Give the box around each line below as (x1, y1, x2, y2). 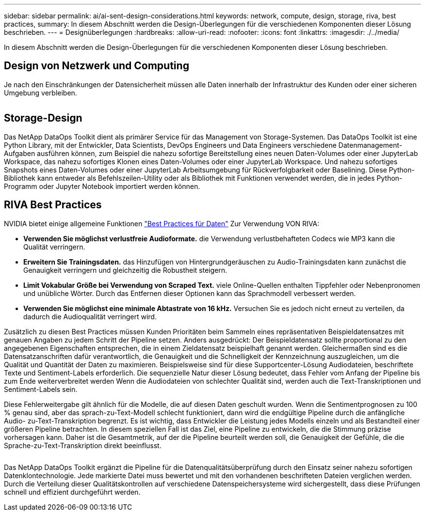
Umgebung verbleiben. (4, 88, 77, 97)
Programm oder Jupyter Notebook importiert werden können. (4, 182, 200, 190)
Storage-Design (4, 112, 82, 125)
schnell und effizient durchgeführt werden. (4, 487, 141, 496)
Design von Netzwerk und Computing (4, 60, 189, 72)
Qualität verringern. (23, 242, 85, 251)
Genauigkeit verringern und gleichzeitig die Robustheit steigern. (23, 265, 227, 274)
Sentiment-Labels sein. (4, 385, 78, 393)
